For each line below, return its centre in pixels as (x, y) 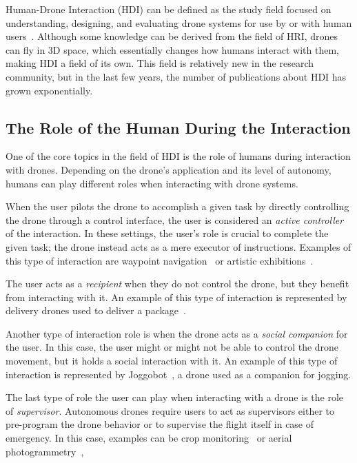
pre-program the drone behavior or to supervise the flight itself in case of (160, 424)
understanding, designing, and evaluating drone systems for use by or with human (179, 22)
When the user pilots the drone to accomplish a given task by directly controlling (177, 206)
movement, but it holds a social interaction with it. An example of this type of (172, 361)
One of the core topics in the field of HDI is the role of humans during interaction (178, 156)
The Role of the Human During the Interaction (178, 127)
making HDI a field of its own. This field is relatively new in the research (160, 63)
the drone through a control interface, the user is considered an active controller (175, 219)
